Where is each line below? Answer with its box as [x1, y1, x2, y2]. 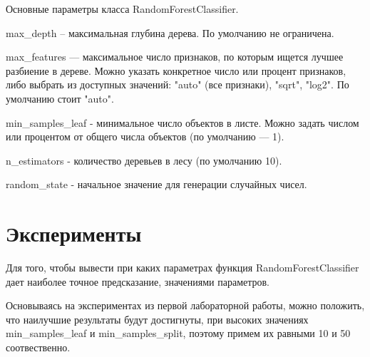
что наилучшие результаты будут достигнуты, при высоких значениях [6, 311, 309, 326]
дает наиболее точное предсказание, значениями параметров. [6, 274, 270, 289]
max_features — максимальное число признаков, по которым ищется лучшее [6, 49, 344, 64]
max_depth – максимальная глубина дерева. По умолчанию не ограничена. [6, 25, 334, 40]
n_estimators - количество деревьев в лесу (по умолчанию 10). [6, 152, 282, 167]
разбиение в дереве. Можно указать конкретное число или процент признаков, [6, 63, 346, 78]
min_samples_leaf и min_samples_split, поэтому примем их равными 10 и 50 [6, 326, 351, 341]
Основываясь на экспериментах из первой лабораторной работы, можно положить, [6, 298, 365, 313]
